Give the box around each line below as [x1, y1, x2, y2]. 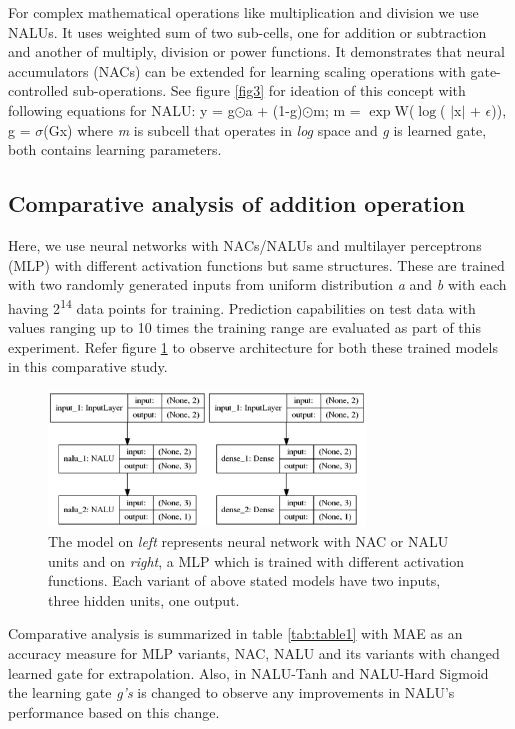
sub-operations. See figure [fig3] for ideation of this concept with [72, 80, 466, 101]
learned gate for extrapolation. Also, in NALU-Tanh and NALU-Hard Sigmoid [8, 662, 489, 683]
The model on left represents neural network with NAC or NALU [48, 531, 449, 551]
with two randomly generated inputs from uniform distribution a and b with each [8, 274, 507, 295]
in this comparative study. [8, 356, 168, 377]
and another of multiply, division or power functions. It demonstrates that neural [8, 41, 505, 62]
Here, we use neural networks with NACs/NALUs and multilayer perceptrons [8, 234, 482, 255]
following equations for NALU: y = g [8, 99, 235, 120]
